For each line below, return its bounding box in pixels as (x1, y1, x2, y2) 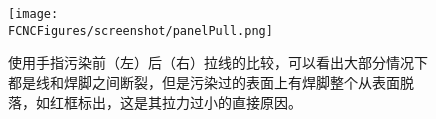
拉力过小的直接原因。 (161, 91, 302, 112)
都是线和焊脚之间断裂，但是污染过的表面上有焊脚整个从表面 (8, 71, 400, 92)
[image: (8, 7, 59, 21)
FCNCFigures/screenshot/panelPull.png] (8, 23, 273, 38)
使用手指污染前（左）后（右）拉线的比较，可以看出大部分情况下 (8, 52, 428, 73)
